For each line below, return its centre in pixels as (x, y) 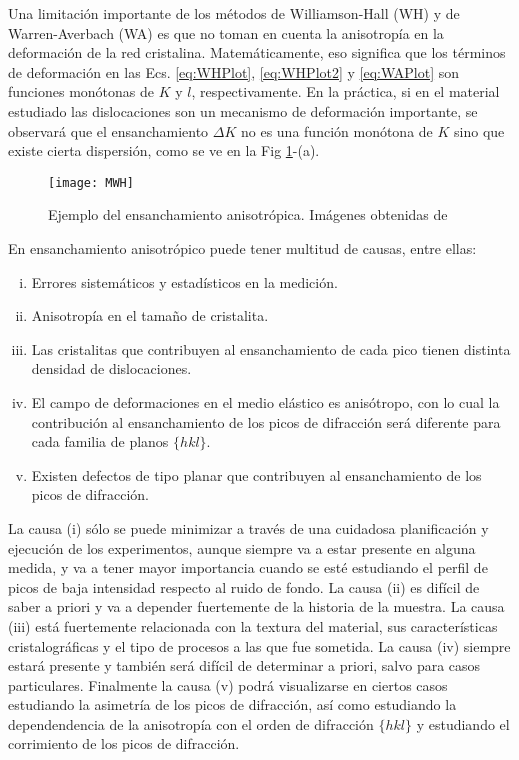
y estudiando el (463, 723)
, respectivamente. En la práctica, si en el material (345, 91)
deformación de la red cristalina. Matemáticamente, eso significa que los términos (257, 52)
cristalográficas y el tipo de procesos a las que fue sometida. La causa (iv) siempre (259, 645)
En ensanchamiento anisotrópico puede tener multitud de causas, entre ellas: (242, 248)
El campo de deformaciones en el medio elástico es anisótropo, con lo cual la (265, 401)
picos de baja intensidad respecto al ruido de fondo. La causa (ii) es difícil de (244, 586)
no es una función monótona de (336, 130)
